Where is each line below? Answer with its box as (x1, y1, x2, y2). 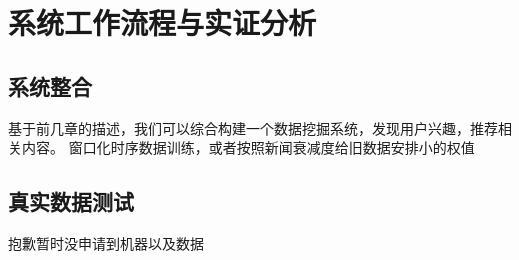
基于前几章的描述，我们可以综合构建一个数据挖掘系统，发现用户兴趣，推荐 (8, 117, 498, 138)
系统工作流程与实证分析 (8, 2, 317, 43)
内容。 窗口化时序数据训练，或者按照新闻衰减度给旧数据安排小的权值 (21, 137, 475, 158)
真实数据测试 (8, 186, 134, 217)
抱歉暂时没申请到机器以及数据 (8, 232, 204, 253)
